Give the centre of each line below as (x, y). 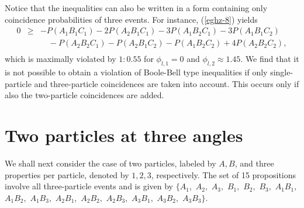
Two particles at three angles (124, 135)
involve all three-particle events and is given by (89, 186)
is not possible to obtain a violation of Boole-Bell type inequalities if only (136, 72)
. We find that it (270, 59)
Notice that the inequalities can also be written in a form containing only (136, 8)
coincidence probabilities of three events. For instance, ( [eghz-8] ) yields (131, 19)
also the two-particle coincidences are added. (84, 95)
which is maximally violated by (61, 59)
